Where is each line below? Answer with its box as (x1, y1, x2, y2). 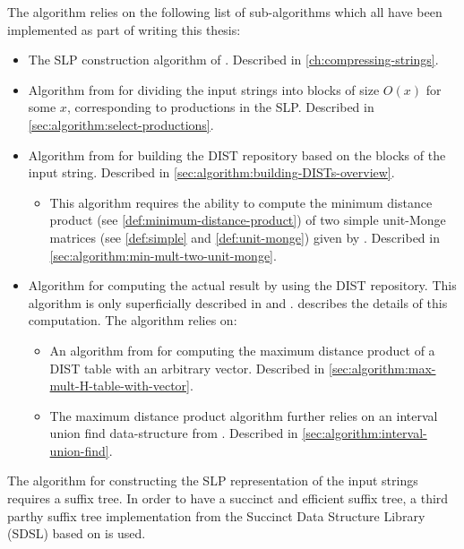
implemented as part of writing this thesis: (7, 20, 241, 39)
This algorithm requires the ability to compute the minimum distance (49, 193, 433, 211)
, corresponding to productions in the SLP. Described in (66, 98, 374, 116)
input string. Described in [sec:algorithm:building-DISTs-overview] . (28, 163, 395, 182)
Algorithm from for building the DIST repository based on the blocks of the (28, 145, 446, 164)
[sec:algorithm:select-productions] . (28, 115, 214, 133)
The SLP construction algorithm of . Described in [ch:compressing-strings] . (28, 50, 439, 69)
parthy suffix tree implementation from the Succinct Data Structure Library (7, 506, 425, 525)
